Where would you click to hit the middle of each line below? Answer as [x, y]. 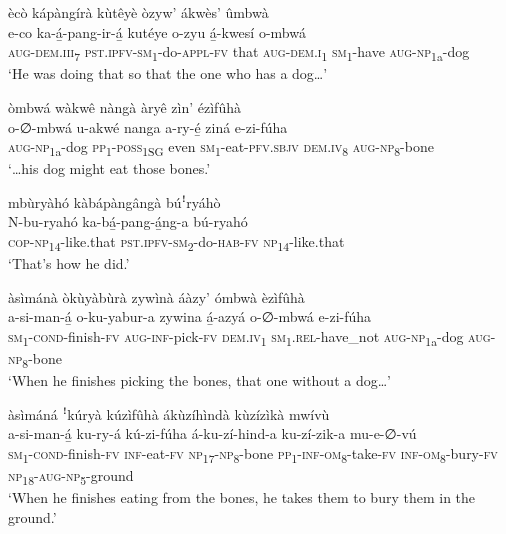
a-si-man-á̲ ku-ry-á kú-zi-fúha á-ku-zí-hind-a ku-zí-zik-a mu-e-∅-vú [212, 433]
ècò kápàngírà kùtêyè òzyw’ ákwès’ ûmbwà [138, 12]
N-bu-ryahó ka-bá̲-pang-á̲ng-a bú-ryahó [128, 221]
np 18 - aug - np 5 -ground [71, 476]
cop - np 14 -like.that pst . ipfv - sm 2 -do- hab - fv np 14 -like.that [176, 242]
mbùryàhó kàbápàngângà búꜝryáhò [114, 201]
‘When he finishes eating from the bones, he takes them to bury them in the [242, 497]
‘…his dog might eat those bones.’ [109, 168]
